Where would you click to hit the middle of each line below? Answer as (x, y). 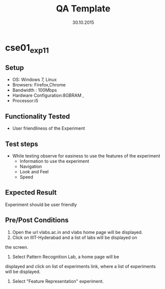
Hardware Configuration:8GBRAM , (48, 95)
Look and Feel (34, 171)
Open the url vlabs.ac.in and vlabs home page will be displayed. (77, 232)
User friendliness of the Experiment (49, 128)
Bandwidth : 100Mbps (34, 90)
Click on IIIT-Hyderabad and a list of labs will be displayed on (75, 237)
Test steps (22, 144)
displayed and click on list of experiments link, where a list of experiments (81, 266)
